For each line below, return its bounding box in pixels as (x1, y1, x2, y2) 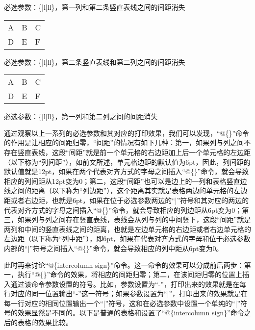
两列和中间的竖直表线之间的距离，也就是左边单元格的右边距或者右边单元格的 (4, 224, 251, 234)
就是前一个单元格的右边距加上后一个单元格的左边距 (86, 147, 251, 157)
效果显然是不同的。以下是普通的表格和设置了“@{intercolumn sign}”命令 (17, 307, 244, 318)
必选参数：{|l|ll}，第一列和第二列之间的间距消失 (4, 111, 158, 122)
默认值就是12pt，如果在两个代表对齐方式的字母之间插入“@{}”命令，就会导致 (4, 166, 249, 177)
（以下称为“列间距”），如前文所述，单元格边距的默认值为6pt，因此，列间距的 (4, 156, 251, 167)
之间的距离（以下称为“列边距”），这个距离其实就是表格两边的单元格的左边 (10, 185, 248, 196)
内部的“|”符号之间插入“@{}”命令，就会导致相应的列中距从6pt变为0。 (4, 243, 223, 253)
